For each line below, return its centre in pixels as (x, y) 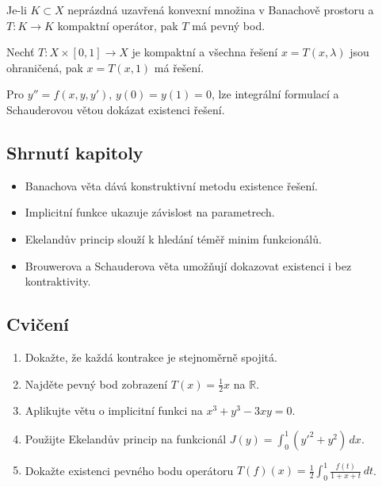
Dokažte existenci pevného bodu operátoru (129, 470)
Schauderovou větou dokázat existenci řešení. (116, 109)
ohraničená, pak (45, 67)
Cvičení (38, 324)
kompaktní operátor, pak (118, 25)
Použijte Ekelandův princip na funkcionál (126, 438)
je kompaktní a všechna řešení (205, 52)
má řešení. (179, 67)
